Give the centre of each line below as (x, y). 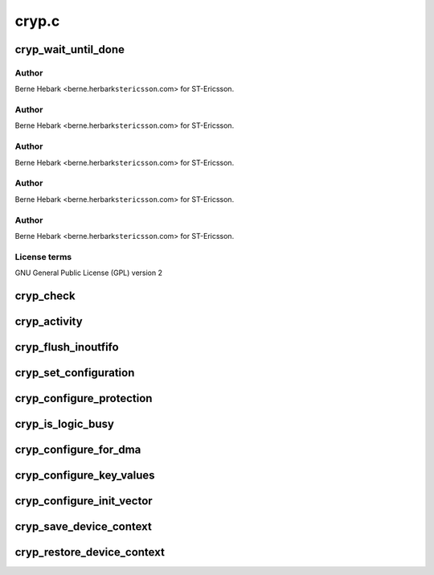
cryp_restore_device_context (90, 552)
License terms (43, 257)
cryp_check (45, 296)
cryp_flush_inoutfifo (67, 347)
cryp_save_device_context (83, 526)
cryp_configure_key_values (85, 475)
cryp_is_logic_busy (64, 423)
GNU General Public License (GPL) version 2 (88, 273)
